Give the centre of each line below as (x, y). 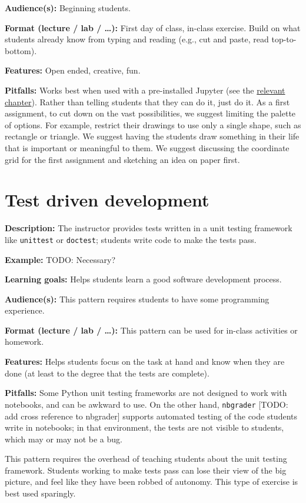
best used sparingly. (40, 493)
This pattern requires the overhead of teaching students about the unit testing (146, 459)
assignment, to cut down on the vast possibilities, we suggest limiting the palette (150, 113)
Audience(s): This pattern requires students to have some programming (137, 299)
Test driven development (107, 200)
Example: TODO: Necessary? (60, 259)
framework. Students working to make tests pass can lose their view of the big (146, 470)
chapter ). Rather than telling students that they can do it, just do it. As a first (147, 101)
